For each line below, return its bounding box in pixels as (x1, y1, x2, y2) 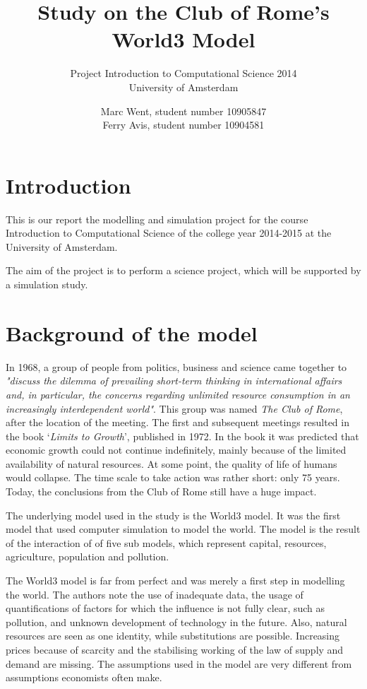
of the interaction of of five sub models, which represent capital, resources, (6, 535, 327, 550)
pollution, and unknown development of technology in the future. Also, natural (6, 614, 347, 629)
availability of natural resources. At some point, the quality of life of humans (6, 456, 337, 471)
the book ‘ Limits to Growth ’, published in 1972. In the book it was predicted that (6, 428, 359, 443)
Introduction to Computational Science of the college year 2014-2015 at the (6, 225, 332, 240)
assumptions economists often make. (6, 670, 162, 685)
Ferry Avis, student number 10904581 (102, 117, 265, 132)
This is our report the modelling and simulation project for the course (6, 211, 308, 226)
